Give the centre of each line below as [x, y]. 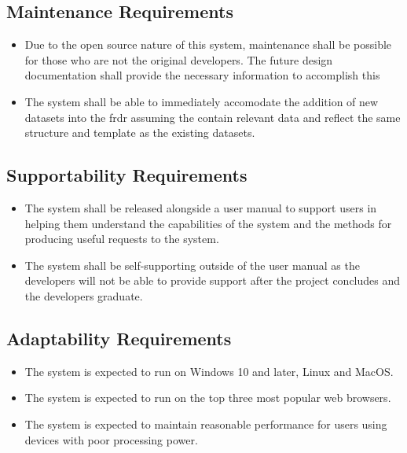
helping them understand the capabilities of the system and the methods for [208, 223]
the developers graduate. [84, 295]
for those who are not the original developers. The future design [179, 59]
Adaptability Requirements [119, 338]
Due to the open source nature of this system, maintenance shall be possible [208, 44]
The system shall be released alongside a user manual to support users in [201, 207]
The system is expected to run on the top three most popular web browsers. [208, 398]
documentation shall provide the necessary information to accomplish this [202, 75]
